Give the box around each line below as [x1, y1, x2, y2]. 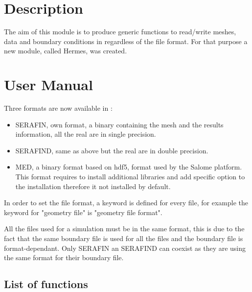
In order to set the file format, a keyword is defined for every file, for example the [4, 197, 248, 208]
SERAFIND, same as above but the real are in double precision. [15, 145, 208, 155]
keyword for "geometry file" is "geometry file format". [4, 207, 162, 217]
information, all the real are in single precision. [15, 129, 156, 139]
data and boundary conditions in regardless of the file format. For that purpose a [4, 36, 248, 46]
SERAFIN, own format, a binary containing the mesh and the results [15, 119, 224, 129]
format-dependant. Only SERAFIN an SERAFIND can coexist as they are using [4, 243, 246, 253]
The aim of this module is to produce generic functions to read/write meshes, [4, 26, 236, 37]
